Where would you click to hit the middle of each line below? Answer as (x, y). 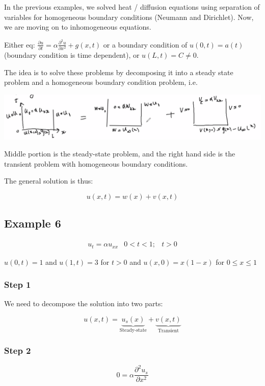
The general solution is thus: (49, 181)
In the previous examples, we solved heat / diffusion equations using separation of (132, 7)
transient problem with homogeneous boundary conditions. (96, 163)
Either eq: (20, 44)
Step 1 (18, 285)
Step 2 (18, 350)
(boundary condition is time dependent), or (72, 55)
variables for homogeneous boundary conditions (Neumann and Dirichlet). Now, (129, 17)
